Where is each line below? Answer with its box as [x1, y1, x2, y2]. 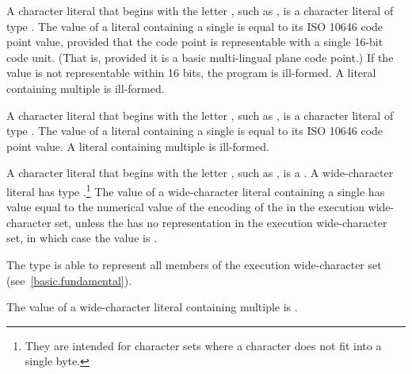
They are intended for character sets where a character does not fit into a [25, 337, 382, 353]
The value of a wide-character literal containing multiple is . [6, 299, 298, 315]
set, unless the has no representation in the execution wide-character [55, 214, 387, 230]
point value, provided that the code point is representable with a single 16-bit [6, 33, 383, 50]
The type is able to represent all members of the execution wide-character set [6, 256, 382, 272]
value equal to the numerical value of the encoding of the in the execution [6, 199, 364, 215]
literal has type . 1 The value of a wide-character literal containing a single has [6, 180, 385, 199]
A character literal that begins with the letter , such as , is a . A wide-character [6, 164, 394, 181]
